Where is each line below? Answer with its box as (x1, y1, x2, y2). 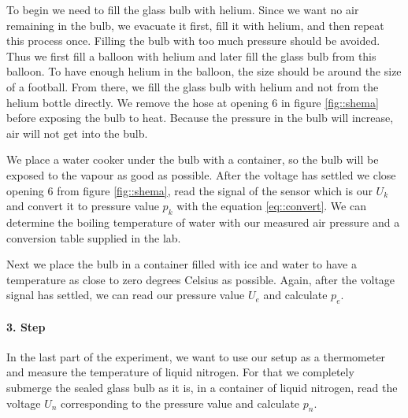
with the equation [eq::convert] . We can (176, 198, 366, 214)
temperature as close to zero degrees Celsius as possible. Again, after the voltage (6, 271, 395, 287)
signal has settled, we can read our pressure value (6, 287, 245, 303)
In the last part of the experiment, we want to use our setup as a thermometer (6, 348, 386, 364)
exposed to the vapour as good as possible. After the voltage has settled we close (6, 166, 396, 183)
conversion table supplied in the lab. (6, 229, 181, 246)
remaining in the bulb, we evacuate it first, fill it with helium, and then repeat (6, 17, 384, 33)
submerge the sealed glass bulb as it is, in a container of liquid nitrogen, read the (6, 379, 398, 396)
